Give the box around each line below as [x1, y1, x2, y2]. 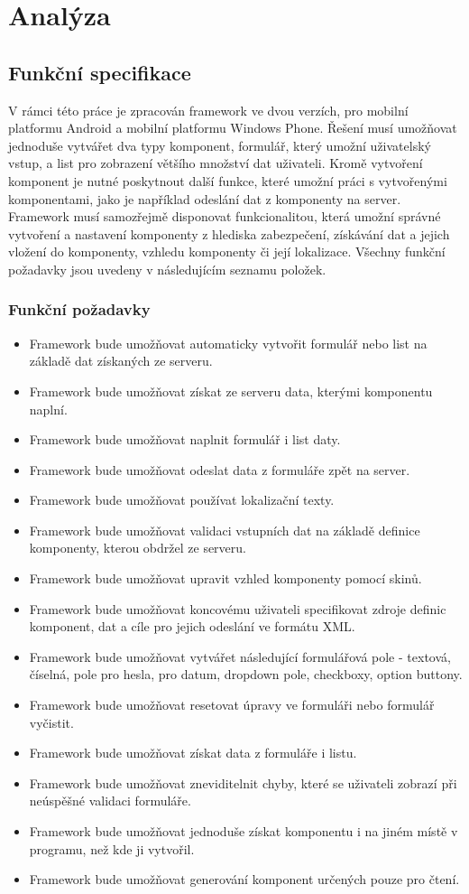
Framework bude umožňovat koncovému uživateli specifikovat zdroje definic [29, 599, 446, 618]
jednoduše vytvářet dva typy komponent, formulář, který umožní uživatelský [8, 135, 431, 154]
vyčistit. [29, 712, 74, 731]
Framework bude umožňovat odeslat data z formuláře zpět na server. [29, 460, 410, 479]
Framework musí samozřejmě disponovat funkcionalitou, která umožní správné [8, 207, 441, 226]
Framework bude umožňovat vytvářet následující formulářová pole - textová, [29, 647, 451, 666]
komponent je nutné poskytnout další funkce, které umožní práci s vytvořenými [8, 171, 447, 190]
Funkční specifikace [8, 58, 191, 86]
